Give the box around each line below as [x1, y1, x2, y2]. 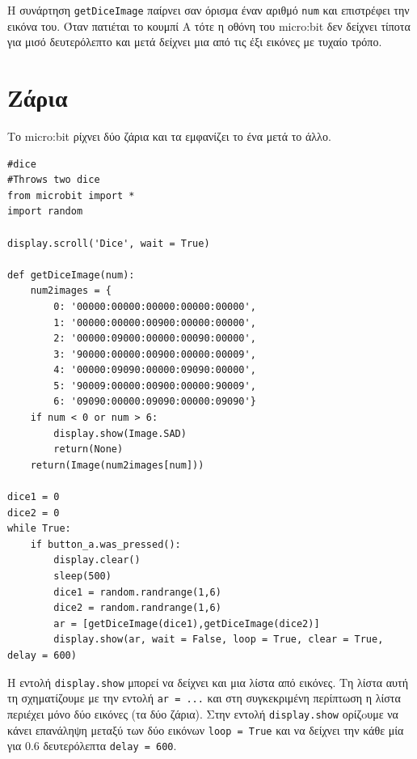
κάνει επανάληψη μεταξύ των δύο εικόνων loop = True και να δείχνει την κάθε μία [7, 721, 404, 738]
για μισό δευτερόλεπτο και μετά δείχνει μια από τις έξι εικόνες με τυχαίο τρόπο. [7, 33, 382, 50]
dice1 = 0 [7, 491, 60, 503]
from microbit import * [7, 189, 135, 201]
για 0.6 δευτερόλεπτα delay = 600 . [7, 737, 177, 754]
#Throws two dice [7, 174, 100, 186]
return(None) [53, 443, 124, 456]
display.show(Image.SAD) [53, 427, 187, 439]
